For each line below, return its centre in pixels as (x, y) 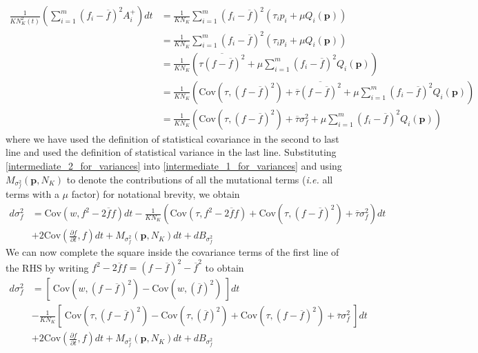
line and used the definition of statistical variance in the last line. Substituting (171, 152)
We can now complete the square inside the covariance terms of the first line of (172, 252)
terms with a (32, 194)
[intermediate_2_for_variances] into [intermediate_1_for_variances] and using (174, 166)
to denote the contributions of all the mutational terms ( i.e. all (200, 179)
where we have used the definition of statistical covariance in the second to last (172, 138)
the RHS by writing (47, 267)
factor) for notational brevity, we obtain (156, 194)
